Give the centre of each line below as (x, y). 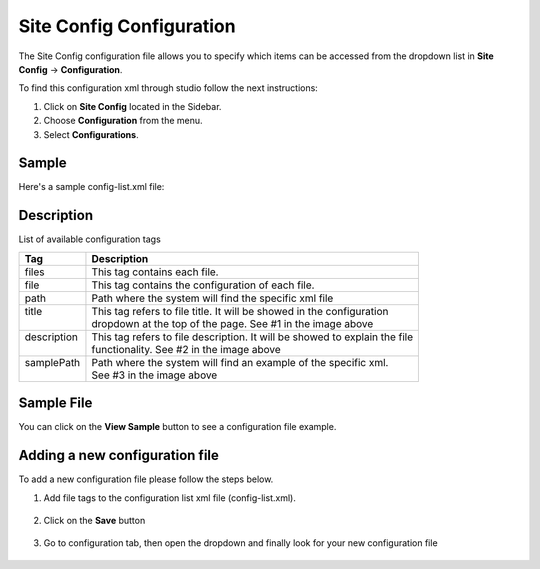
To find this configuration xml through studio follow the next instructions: (168, 88)
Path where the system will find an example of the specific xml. (240, 362)
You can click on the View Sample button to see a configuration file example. (177, 427)
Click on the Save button (94, 520)
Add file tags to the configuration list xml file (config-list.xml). (170, 497)
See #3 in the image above (154, 375)
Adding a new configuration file (119, 455)
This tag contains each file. (155, 272)
